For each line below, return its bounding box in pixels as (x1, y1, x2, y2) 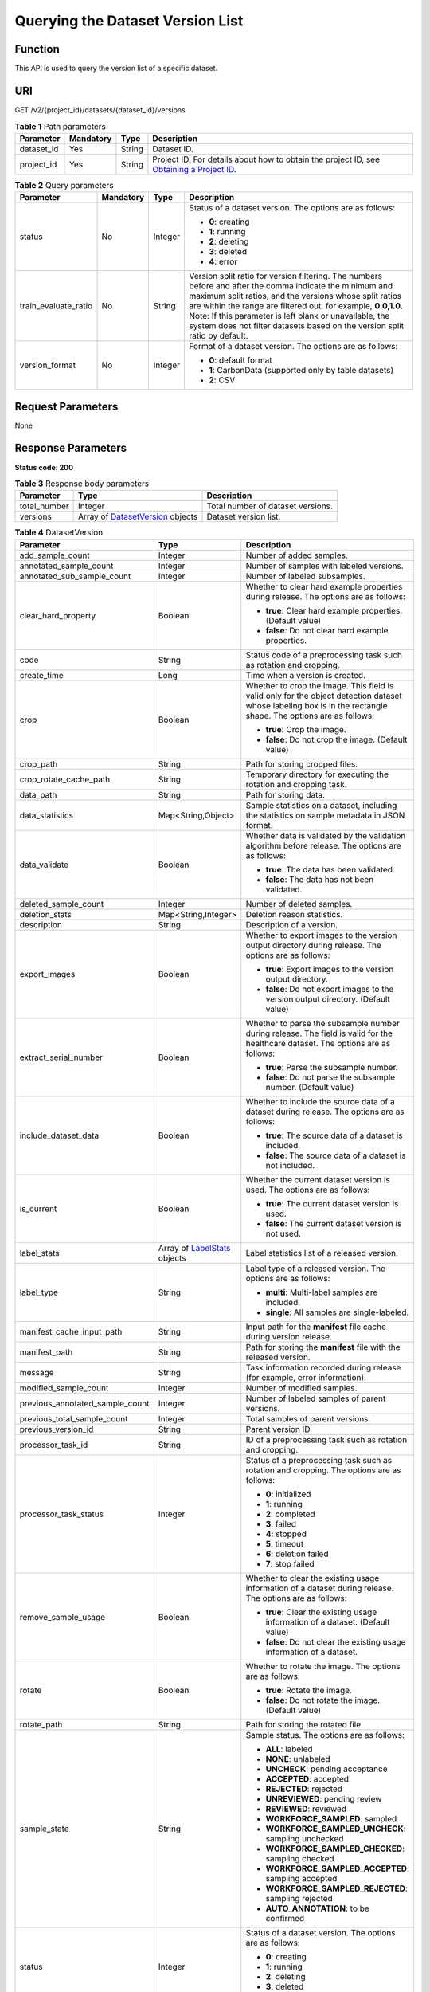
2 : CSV (208, 374, 236, 386)
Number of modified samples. (245, 1382, 358, 1394)
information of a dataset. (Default (265, 1616, 390, 1627)
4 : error (208, 256, 238, 267)
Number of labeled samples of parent (245, 1393, 386, 1404)
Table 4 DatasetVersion (14, 527, 104, 538)
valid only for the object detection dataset (245, 690, 402, 701)
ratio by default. (188, 331, 248, 342)
